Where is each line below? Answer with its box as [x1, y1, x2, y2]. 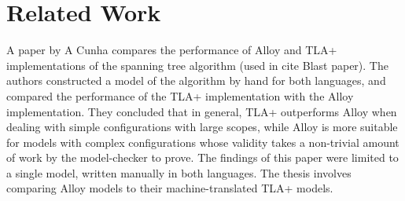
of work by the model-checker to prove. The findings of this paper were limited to [6, 149, 399, 166]
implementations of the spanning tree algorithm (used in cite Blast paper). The [6, 57, 388, 73]
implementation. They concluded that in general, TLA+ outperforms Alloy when [6, 103, 397, 119]
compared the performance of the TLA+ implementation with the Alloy [6, 87, 354, 104]
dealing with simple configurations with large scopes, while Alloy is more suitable [6, 119, 398, 135]
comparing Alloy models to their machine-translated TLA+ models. [6, 180, 333, 196]
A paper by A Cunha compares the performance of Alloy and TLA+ [6, 42, 337, 58]
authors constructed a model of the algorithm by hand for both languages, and [6, 72, 386, 89]
